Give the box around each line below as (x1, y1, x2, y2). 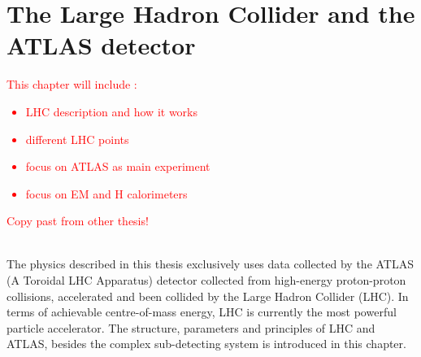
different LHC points (25, 130, 129, 147)
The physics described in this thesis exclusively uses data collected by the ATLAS (7, 255, 414, 272)
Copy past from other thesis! (7, 212, 149, 229)
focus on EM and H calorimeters (25, 185, 188, 202)
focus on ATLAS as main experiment (25, 158, 210, 175)
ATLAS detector (7, 28, 196, 62)
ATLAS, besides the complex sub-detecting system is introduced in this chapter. (7, 335, 406, 352)
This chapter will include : (7, 76, 137, 93)
